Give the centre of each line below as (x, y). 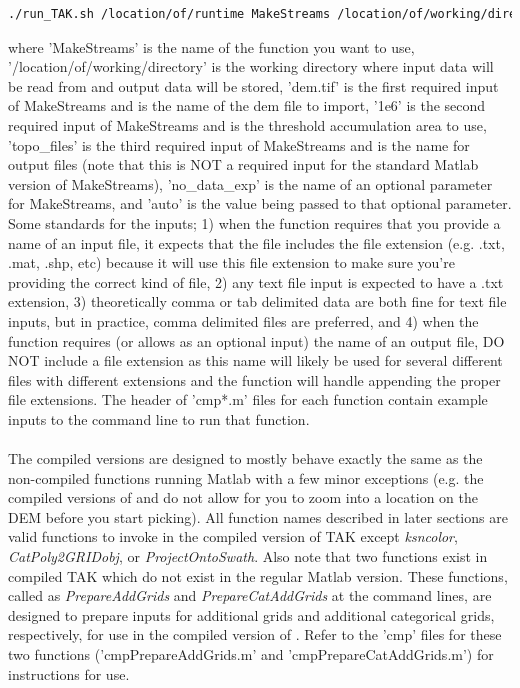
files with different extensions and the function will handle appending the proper (254, 379)
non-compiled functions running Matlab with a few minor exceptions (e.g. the (246, 477)
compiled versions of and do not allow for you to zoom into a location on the (243, 497)
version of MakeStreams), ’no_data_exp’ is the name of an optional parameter (250, 183)
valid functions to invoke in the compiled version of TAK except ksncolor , (233, 536)
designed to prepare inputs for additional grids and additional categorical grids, (251, 614)
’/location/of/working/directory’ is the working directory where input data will (251, 66)
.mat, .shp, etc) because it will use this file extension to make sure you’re (231, 262)
